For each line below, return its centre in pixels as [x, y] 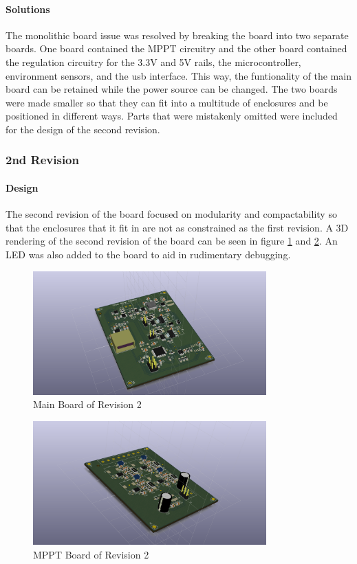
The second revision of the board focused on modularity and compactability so [171, 214]
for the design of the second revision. [83, 129]
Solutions [28, 9]
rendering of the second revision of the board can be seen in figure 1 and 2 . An [172, 241]
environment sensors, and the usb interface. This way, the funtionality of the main [178, 75]
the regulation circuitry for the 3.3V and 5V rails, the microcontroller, [153, 61]
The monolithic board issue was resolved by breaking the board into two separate [177, 35]
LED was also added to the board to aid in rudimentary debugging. [148, 254]
